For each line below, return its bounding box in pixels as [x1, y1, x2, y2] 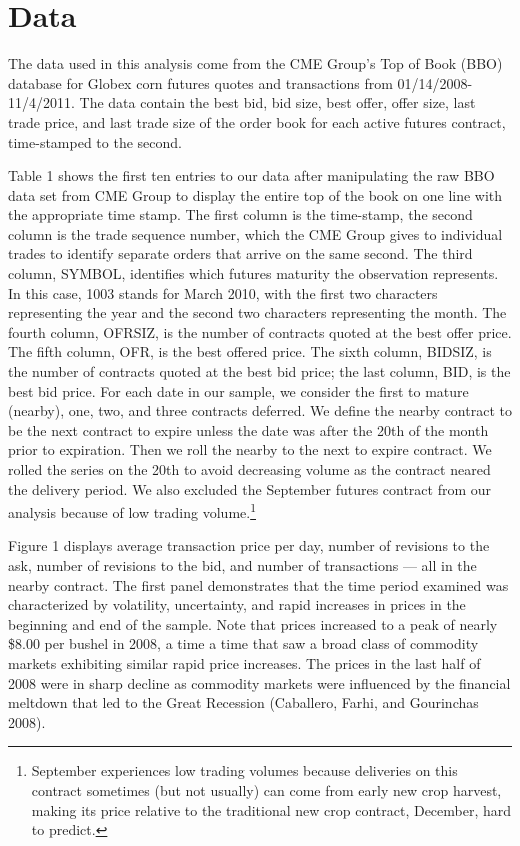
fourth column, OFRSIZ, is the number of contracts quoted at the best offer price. [8, 321, 512, 342]
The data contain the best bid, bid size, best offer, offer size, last [79, 92, 476, 113]
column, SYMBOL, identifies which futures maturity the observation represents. [8, 263, 499, 284]
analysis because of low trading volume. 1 [8, 499, 257, 522]
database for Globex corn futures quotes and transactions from [8, 72, 393, 93]
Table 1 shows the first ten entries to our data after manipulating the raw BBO [8, 165, 495, 186]
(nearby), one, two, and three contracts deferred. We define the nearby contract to [8, 400, 512, 421]
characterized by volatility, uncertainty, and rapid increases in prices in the [8, 594, 466, 615]
